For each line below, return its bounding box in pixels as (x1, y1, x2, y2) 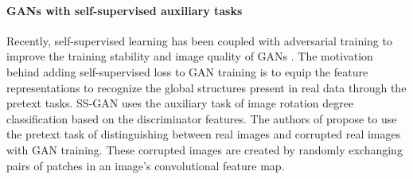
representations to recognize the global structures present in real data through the (6, 79, 407, 95)
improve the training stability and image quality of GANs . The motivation (6, 48, 373, 64)
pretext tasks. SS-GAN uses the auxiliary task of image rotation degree (6, 95, 354, 111)
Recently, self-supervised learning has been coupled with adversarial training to (6, 32, 392, 49)
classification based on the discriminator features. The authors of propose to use (6, 110, 397, 126)
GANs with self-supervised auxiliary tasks (6, 2, 243, 18)
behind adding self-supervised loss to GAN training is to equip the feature (6, 63, 368, 80)
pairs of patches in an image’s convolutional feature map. (6, 157, 285, 173)
